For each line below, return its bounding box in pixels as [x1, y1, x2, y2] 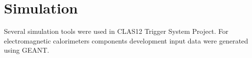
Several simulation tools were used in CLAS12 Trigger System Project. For [4, 26, 228, 36]
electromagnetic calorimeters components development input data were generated [4, 35, 249, 45]
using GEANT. [4, 45, 50, 55]
